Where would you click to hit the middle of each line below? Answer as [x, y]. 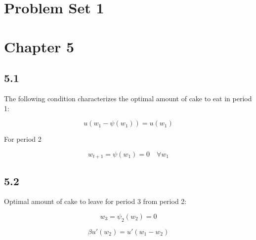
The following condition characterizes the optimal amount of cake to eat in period [128, 98]
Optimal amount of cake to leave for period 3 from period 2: [95, 201]
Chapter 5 [39, 46]
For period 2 [23, 139]
